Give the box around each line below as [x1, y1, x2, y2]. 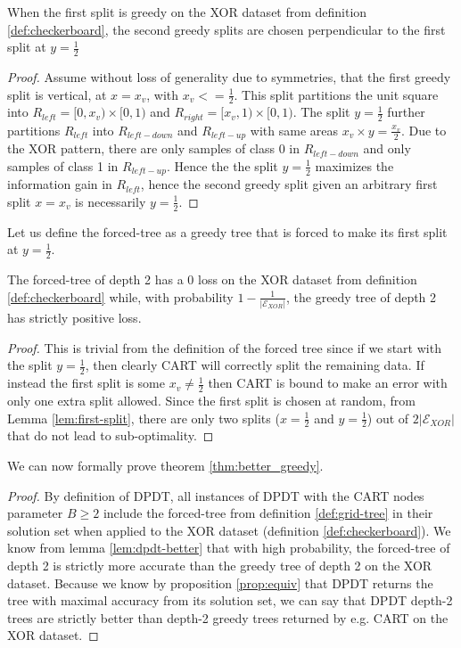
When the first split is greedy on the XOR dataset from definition [7, 3, 367, 21]
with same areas [250, 120, 339, 139]
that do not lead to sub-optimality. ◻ [7, 426, 214, 445]
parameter [7, 504, 63, 522]
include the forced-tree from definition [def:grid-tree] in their [103, 504, 433, 522]
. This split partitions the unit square [234, 85, 439, 103]
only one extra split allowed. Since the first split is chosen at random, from [7, 390, 416, 409]
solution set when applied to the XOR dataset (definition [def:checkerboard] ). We [7, 521, 451, 539]
